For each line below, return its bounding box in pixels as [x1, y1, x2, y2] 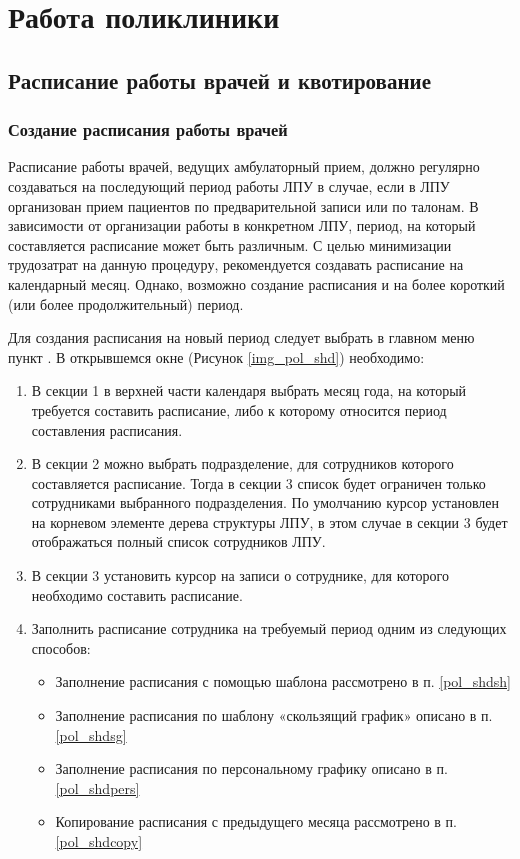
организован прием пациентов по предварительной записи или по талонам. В [8, 195, 479, 216]
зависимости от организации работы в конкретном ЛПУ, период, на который [8, 215, 476, 236]
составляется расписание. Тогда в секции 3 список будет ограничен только [31, 472, 486, 493]
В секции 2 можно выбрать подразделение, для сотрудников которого [31, 453, 454, 474]
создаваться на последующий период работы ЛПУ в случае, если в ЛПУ [8, 175, 450, 196]
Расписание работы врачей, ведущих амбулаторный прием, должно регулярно [8, 156, 480, 177]
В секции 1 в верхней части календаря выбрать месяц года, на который [31, 380, 467, 401]
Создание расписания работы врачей [8, 117, 288, 142]
